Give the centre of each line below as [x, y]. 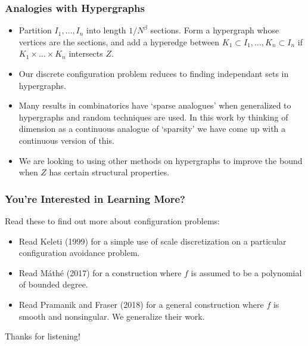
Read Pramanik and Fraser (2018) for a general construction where [141, 304]
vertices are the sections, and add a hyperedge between [119, 41]
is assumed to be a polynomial [246, 272]
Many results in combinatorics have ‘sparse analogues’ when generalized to [155, 105]
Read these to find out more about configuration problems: [112, 220]
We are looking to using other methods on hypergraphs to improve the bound [161, 160]
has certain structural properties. [109, 172]
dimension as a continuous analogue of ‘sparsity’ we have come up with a [152, 129]
